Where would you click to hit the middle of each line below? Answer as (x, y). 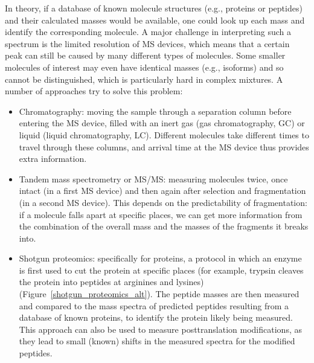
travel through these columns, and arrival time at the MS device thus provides (164, 146)
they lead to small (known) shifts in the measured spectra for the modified (157, 341)
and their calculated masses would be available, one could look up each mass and (155, 20)
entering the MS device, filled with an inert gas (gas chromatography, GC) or (162, 123)
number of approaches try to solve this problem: (94, 91)
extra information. (53, 159)
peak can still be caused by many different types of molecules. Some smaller (145, 55)
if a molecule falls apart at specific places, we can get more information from (161, 214)
